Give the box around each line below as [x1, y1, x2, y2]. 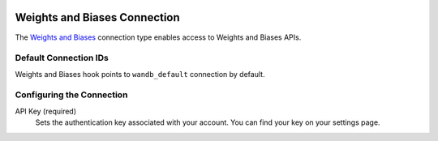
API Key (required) [15, 106, 77, 116]
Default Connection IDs [15, 53, 109, 64]
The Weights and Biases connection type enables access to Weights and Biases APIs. [15, 32, 302, 42]
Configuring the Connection [15, 89, 128, 100]
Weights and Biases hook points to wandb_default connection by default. [15, 69, 265, 79]
